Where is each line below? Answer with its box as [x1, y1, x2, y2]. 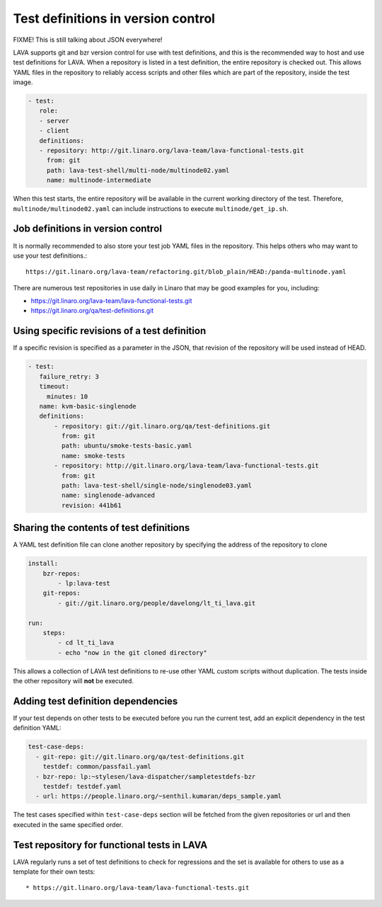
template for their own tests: [13, 867, 95, 876]
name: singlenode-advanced [61, 491, 156, 499]
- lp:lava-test [57, 579, 111, 588]
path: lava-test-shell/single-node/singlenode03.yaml [61, 481, 253, 490]
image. [13, 78, 33, 86]
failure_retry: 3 [39, 372, 99, 380]
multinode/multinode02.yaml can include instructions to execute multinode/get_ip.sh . [13, 204, 289, 212]
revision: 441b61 [61, 501, 122, 509]
